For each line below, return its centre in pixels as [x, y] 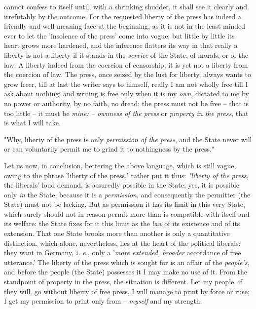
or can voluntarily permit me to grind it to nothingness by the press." [109, 149]
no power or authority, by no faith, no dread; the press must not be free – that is [127, 103]
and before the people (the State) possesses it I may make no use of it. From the [126, 272]
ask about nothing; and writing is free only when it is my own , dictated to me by [127, 94]
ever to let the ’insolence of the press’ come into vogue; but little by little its [119, 35]
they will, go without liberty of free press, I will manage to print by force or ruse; [127, 291]
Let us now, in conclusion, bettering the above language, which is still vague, [120, 165]
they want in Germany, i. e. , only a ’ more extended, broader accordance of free [123, 252]
